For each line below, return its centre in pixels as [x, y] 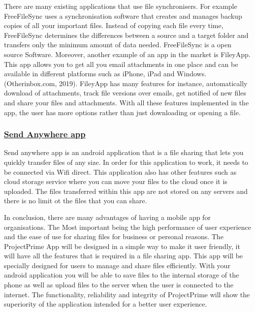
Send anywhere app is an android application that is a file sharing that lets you [124, 152]
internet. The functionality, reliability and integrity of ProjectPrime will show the [127, 294]
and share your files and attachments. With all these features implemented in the [127, 102]
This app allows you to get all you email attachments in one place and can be [121, 64]
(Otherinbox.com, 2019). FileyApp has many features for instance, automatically [126, 83]
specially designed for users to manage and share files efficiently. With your [117, 265]
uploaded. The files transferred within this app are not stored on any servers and [126, 191]
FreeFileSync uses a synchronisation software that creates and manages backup [123, 16]
